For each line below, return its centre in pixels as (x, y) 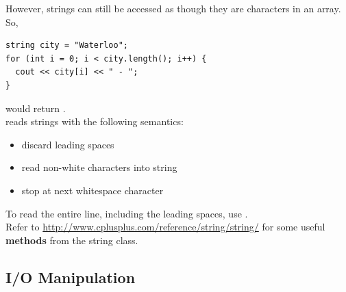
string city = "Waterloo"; (67, 45)
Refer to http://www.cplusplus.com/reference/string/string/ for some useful (165, 227)
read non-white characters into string (99, 167)
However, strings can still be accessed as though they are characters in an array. (173, 8)
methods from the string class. (72, 240)
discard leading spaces (68, 144)
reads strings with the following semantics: (95, 121)
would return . (36, 108)
